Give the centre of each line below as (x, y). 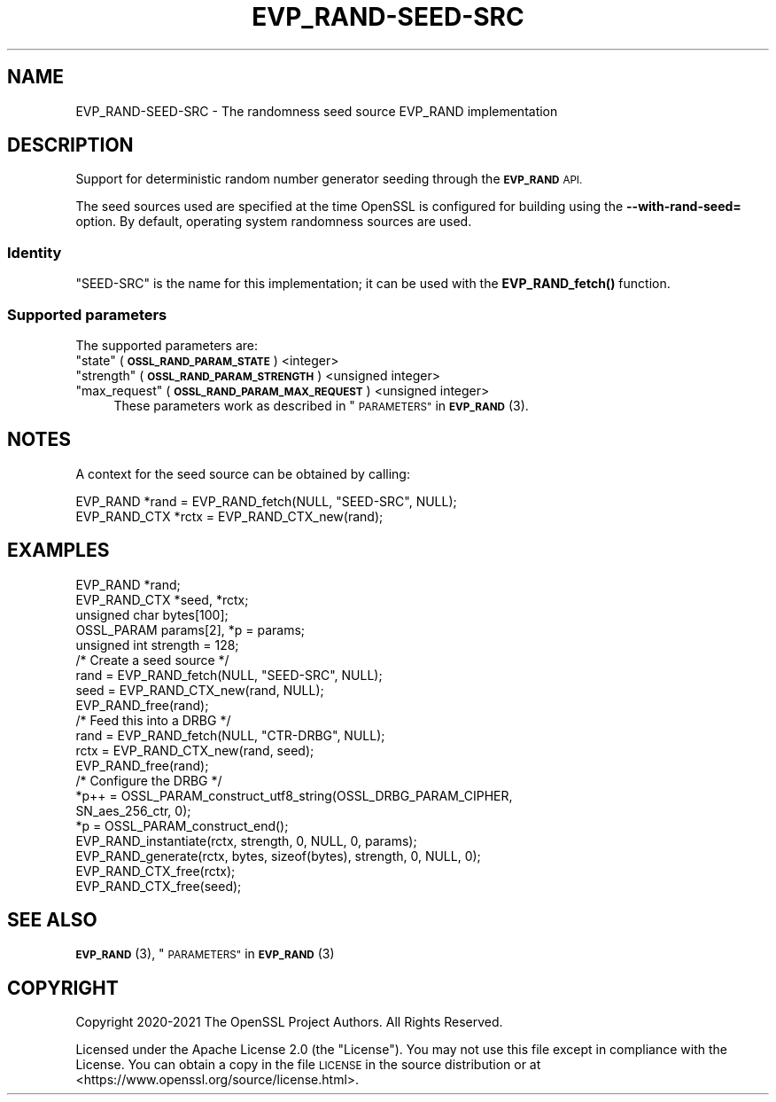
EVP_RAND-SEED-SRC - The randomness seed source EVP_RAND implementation (317, 111)
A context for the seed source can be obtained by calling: (243, 473)
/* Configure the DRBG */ (149, 780)
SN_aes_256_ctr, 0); (133, 810)
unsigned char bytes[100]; (152, 614)
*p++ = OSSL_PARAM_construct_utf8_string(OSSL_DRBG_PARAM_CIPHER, (294, 795)
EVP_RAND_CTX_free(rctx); (155, 871)
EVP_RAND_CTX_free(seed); (159, 886)
